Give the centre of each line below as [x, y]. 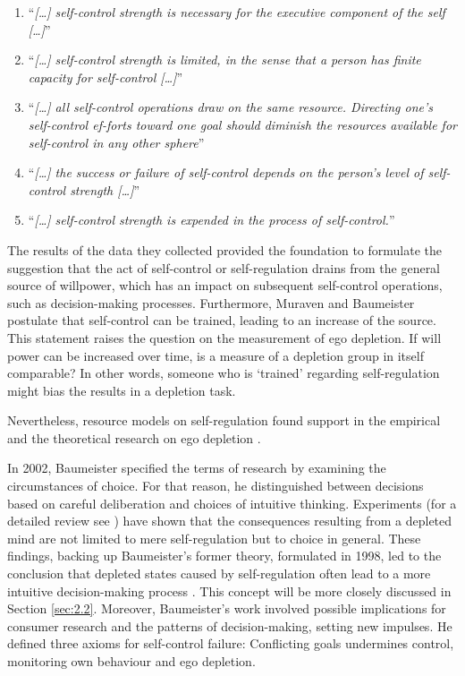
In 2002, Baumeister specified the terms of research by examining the [197, 468]
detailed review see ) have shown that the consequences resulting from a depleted [230, 521]
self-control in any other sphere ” [116, 142]
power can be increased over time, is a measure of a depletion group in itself [216, 355]
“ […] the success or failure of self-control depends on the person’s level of [226, 172]
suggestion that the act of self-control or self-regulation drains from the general [224, 267]
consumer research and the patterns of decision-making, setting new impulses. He [230, 625]
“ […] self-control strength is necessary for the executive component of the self [237, 12]
